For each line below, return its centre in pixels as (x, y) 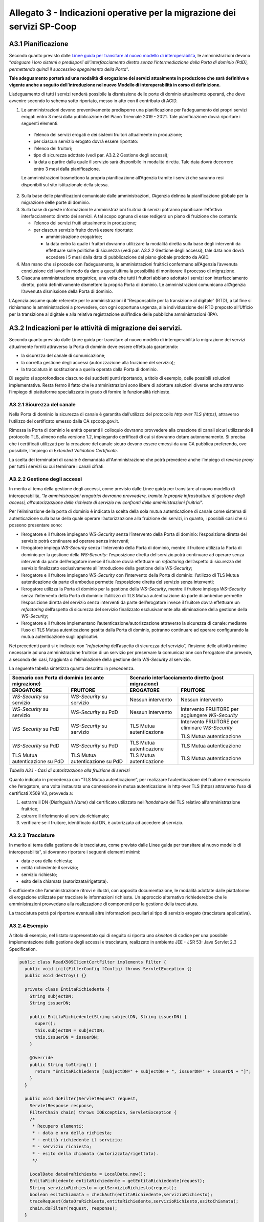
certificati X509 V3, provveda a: (41, 793)
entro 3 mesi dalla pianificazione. (67, 169)
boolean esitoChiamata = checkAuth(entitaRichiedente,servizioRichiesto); (121, 1194)
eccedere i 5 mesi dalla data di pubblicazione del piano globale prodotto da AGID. (128, 257)
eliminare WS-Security (207, 728)
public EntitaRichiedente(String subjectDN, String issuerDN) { (108, 1016)
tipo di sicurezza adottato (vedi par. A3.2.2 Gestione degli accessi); (101, 155)
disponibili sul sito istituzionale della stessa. (65, 185)
